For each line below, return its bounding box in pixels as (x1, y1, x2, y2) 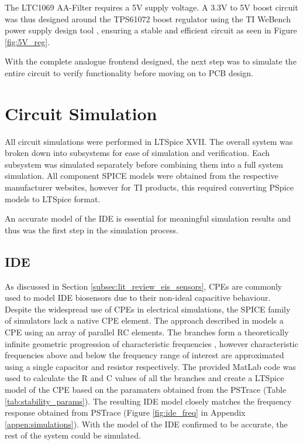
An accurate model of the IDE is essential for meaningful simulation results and (5, 212, 291, 225)
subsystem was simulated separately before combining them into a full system (5, 158, 283, 170)
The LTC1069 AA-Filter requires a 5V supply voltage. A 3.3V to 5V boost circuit (5, 1, 298, 13)
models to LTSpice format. (5, 192, 101, 205)
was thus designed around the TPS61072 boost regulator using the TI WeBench (5, 12, 291, 25)
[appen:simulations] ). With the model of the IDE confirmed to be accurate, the (5, 417, 288, 430)
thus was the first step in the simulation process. (5, 223, 178, 236)
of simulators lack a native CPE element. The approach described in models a (5, 314, 284, 327)
